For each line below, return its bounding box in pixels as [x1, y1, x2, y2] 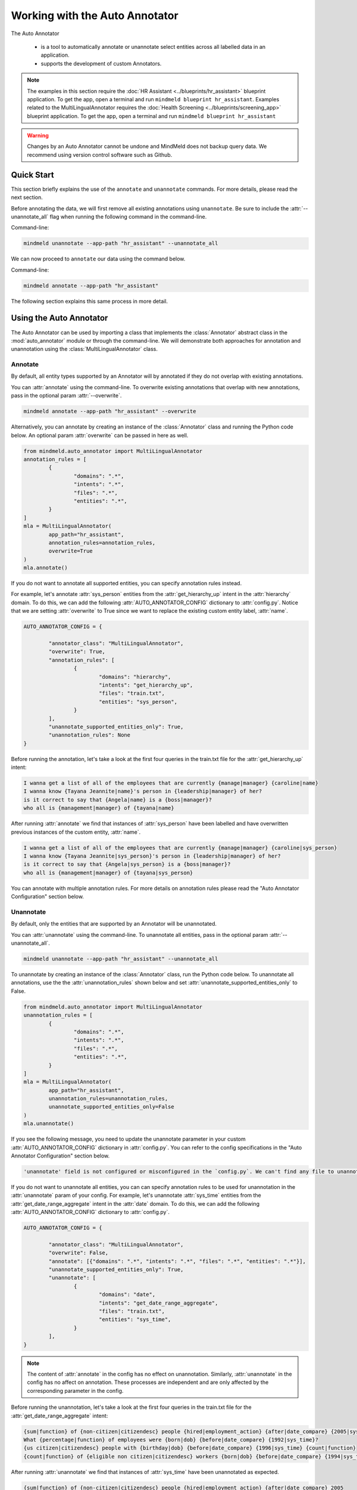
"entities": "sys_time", [98, 1316, 171, 1323]
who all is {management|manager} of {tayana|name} [23, 805, 175, 812]
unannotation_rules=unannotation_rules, [48, 1095, 168, 1102]
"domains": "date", [98, 1291, 156, 1298]
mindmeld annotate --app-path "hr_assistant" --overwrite [23, 408, 196, 415]
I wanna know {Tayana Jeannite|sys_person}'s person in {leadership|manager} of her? [23, 852, 281, 859]
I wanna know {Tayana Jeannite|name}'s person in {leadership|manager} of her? [23, 788, 262, 795]
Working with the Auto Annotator [11, 9, 178, 22]
